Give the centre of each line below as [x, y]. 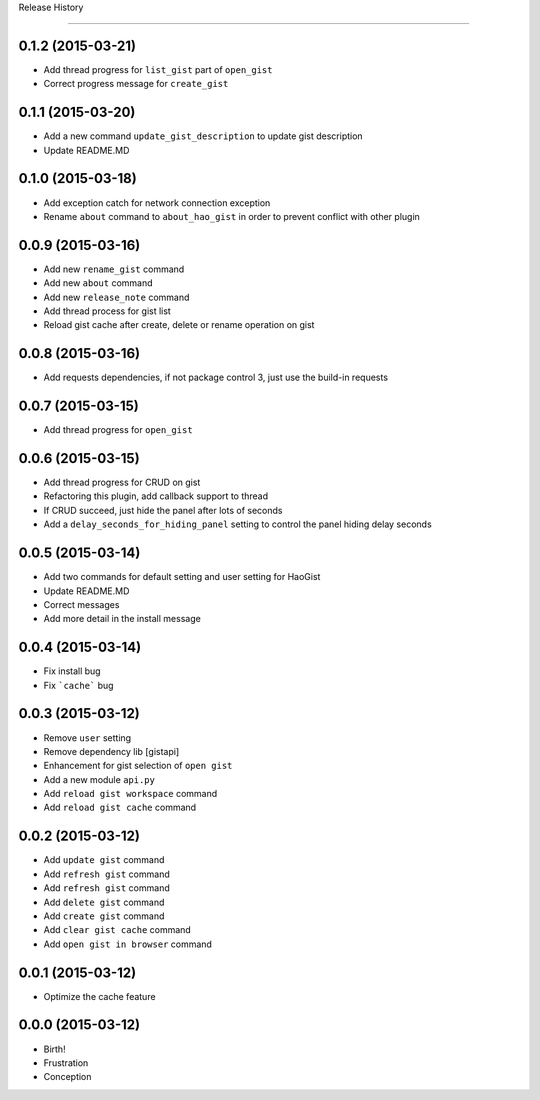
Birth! [54, 1049]
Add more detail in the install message [122, 619]
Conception [67, 1077]
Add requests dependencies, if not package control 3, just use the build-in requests [216, 377]
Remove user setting [87, 737]
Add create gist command [104, 916]
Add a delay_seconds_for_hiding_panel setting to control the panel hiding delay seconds [237, 524]
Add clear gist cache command [117, 930]
